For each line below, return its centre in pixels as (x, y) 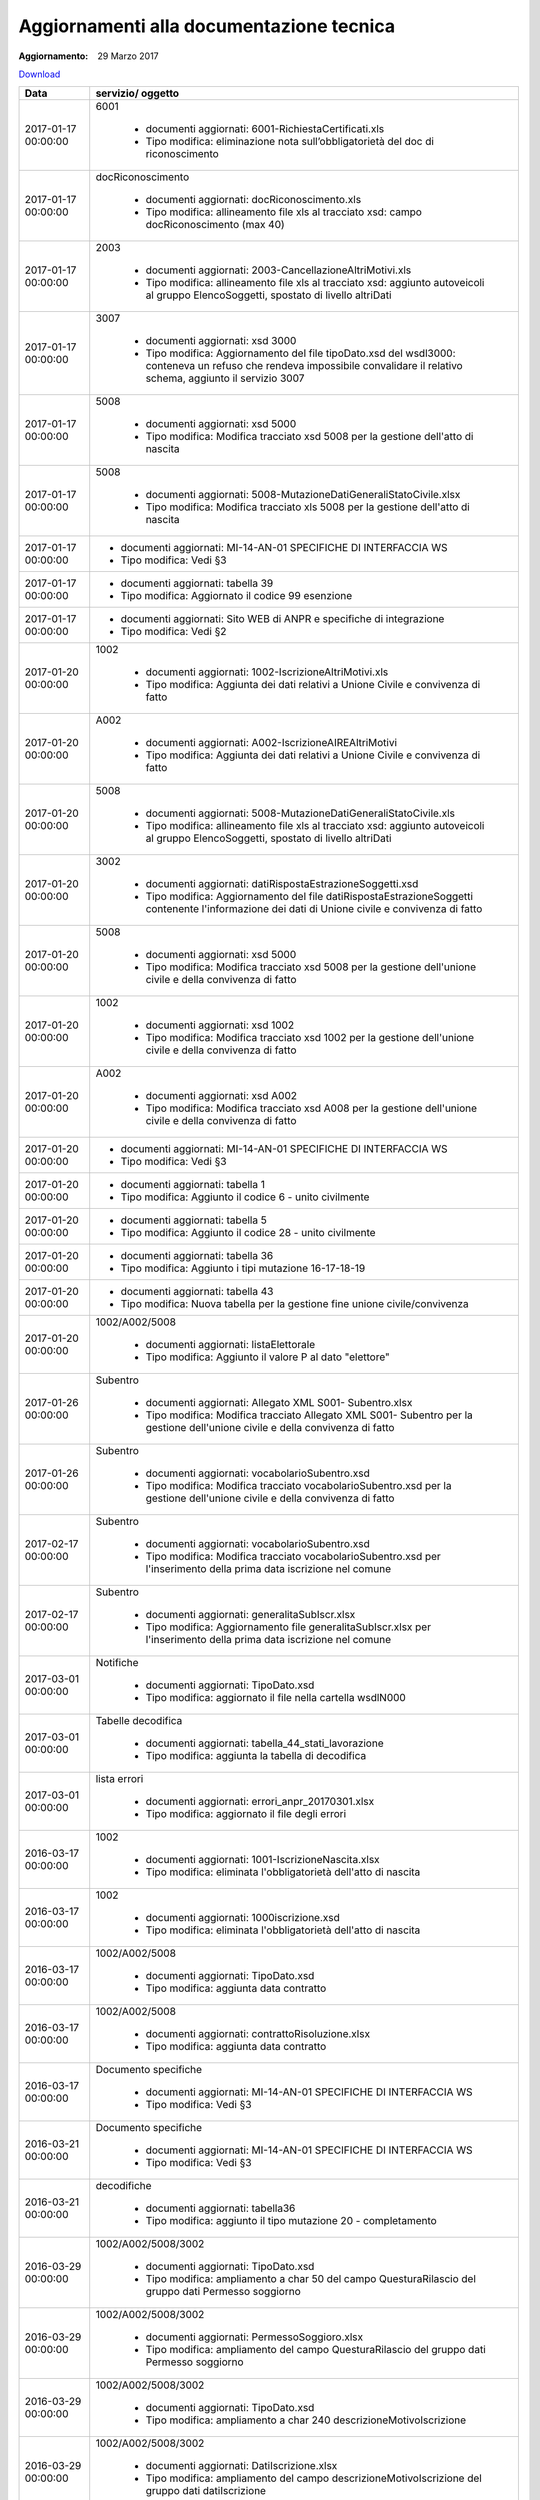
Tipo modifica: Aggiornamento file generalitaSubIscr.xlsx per (288, 1627)
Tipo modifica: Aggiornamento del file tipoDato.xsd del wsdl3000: (300, 353)
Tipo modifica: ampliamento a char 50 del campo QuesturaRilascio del (311, 2279)
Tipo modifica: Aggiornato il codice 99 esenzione (236, 596)
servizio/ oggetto (137, 93)
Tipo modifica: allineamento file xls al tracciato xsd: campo (283, 212)
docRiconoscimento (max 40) (215, 225)
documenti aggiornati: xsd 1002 (220, 1025)
